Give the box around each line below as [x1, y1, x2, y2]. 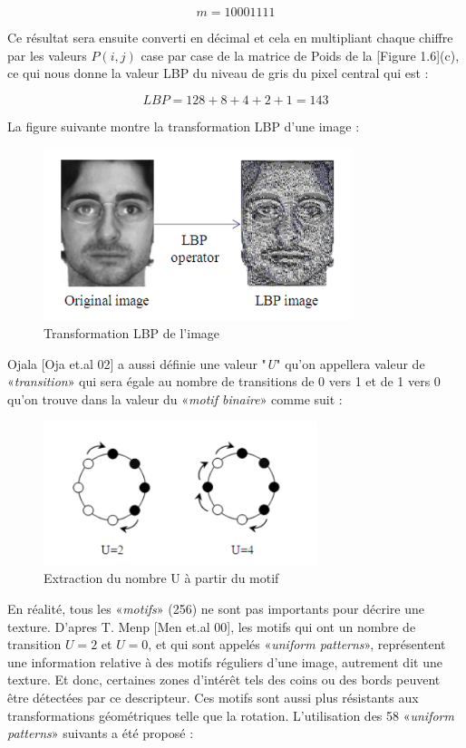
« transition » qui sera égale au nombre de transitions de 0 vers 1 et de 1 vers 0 [7, 372, 441, 391]
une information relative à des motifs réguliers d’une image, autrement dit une [7, 652, 442, 671]
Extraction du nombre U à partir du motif [44, 568, 279, 588]
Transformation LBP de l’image [44, 324, 220, 343]
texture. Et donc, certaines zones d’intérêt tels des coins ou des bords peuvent [7, 670, 441, 689]
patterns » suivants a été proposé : [7, 724, 194, 743]
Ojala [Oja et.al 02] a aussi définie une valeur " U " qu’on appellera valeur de [7, 354, 425, 373]
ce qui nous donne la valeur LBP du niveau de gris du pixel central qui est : [7, 63, 429, 83]
